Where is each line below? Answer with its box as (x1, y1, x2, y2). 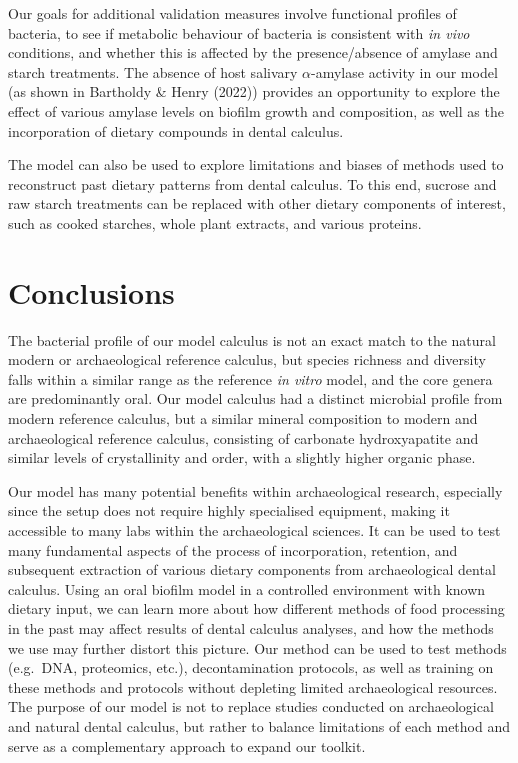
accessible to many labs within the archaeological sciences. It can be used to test (8, 520, 501, 540)
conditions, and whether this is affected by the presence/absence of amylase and (8, 42, 498, 63)
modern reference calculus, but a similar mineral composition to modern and (8, 408, 478, 429)
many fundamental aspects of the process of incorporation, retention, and (8, 539, 458, 560)
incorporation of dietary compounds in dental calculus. (8, 120, 344, 141)
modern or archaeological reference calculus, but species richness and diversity (8, 349, 486, 370)
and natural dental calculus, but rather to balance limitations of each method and (8, 715, 510, 736)
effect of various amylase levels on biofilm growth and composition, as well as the (8, 100, 504, 121)
